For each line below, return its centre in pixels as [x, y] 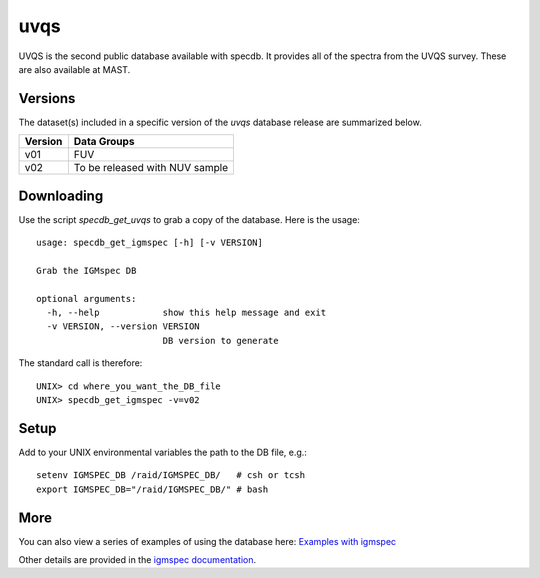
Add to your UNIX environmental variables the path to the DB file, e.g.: [162, 452]
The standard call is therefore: [80, 363]
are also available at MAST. [74, 69]
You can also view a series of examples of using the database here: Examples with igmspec [207, 541]
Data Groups [104, 142]
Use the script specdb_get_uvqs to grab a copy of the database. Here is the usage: [189, 219]
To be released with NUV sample [151, 168]
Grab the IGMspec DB [86, 270]
